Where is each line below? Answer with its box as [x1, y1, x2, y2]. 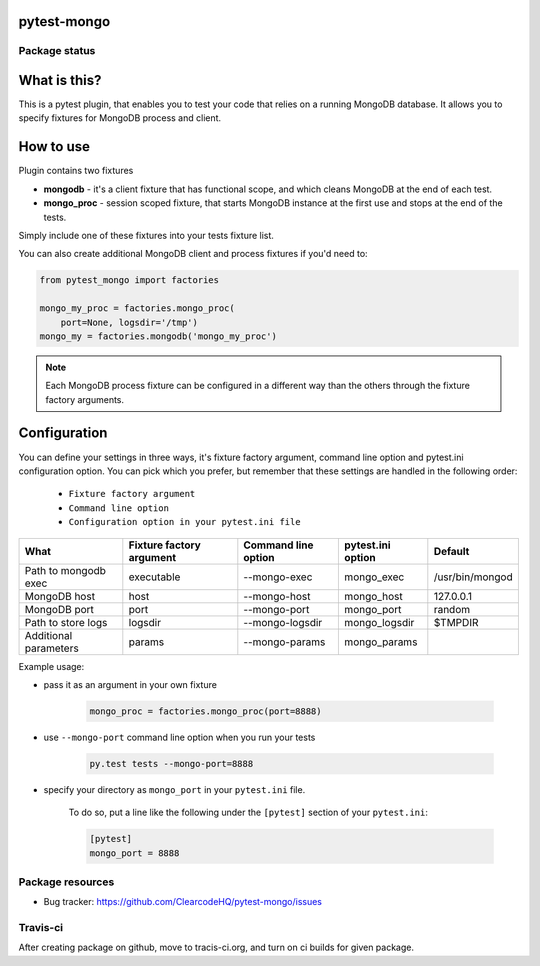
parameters [24, 641, 79, 655]
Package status [18, 44, 96, 58]
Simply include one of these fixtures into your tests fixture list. [18, 229, 275, 241]
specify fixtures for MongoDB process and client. [18, 112, 222, 124]
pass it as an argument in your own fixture [43, 678, 217, 690]
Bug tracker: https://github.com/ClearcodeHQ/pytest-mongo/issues [43, 896, 323, 908]
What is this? [18, 72, 102, 89]
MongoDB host [24, 589, 95, 603]
